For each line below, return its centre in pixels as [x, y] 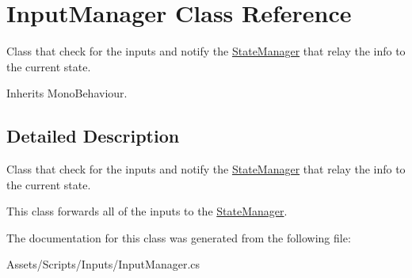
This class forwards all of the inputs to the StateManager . [147, 211]
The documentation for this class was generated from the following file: [179, 237]
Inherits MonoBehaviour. [67, 93]
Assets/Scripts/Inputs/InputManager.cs [103, 264]
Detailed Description [93, 136]
